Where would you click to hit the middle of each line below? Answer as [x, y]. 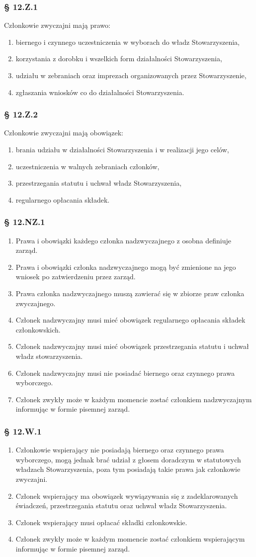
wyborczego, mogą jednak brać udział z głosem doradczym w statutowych [128, 459]
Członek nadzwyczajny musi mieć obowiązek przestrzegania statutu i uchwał [132, 346]
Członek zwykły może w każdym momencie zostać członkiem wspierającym [130, 539]
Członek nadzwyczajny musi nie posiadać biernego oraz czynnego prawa [125, 373]
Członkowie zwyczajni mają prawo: [57, 25]
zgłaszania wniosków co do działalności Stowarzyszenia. [100, 92]
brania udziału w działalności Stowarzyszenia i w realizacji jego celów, [122, 149]
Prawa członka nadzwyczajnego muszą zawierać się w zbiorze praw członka [130, 293]
